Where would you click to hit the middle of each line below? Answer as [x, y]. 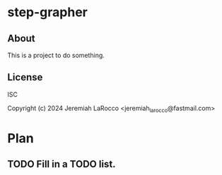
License [25, 77]
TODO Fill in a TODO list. [62, 164]
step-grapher [48, 12]
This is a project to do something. [56, 55]
